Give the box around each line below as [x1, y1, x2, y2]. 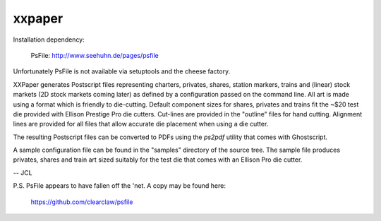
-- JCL [13, 168, 32, 177]
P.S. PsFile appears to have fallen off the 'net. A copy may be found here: [13, 181, 226, 190]
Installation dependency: [13, 35, 85, 44]
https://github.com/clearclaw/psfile [30, 198, 133, 206]
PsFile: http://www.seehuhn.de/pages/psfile [30, 51, 159, 59]
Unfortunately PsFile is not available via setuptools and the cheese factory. [13, 67, 231, 76]
